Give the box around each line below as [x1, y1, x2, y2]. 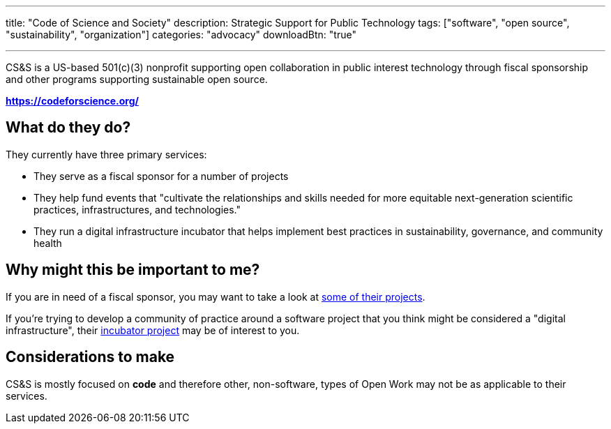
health [33, 236, 62, 249]
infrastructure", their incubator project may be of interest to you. [6, 324, 300, 336]
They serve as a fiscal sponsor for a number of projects [33, 170, 289, 182]
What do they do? [6, 119, 131, 137]
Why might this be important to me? [6, 261, 260, 279]
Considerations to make [6, 348, 175, 366]
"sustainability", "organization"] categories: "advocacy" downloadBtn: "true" [6, 29, 356, 40]
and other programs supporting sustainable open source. [6, 73, 268, 85]
